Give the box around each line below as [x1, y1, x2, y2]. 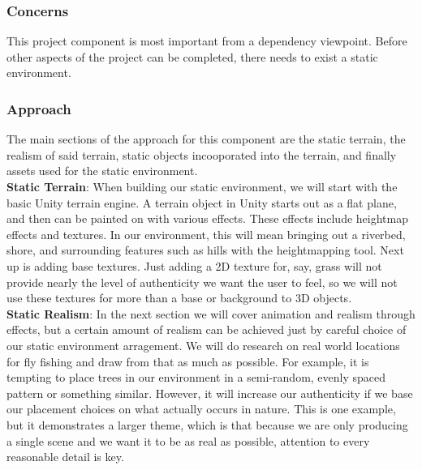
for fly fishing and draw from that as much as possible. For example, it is [6, 352, 369, 370]
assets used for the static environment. [6, 162, 198, 179]
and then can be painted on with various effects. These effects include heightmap [6, 210, 408, 227]
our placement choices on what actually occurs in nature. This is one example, [6, 400, 396, 417]
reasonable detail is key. [6, 448, 124, 465]
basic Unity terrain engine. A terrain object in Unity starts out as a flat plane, [6, 194, 397, 211]
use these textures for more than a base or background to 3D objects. [6, 289, 352, 306]
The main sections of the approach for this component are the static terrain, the [6, 130, 406, 147]
